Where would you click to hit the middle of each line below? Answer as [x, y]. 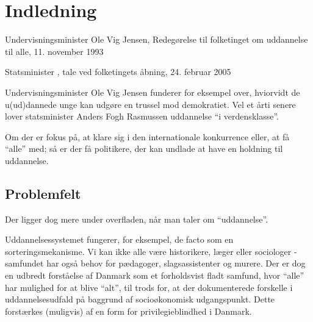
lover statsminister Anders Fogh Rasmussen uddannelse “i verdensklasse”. [142, 116]
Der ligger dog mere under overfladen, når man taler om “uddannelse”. [137, 219]
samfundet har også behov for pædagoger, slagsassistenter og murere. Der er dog [155, 263]
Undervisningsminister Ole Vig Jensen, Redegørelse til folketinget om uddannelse [156, 39]
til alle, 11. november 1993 [54, 51]
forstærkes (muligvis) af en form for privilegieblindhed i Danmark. [128, 311]
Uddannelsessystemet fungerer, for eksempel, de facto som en [119, 239]
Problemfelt [43, 193]
